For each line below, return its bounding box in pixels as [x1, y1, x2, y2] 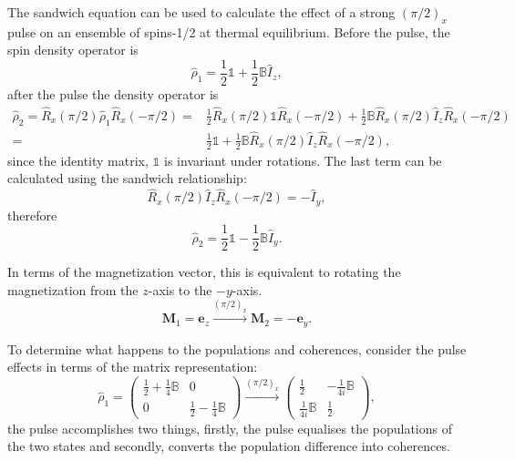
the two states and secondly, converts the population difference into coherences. [7, 436, 450, 456]
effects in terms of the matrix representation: [7, 357, 258, 376]
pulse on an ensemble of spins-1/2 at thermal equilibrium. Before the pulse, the [7, 22, 450, 41]
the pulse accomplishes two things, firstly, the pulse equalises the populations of [7, 418, 453, 437]
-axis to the [148, 280, 212, 299]
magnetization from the [7, 280, 139, 299]
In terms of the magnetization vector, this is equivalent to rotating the [7, 262, 401, 282]
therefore [7, 205, 57, 224]
